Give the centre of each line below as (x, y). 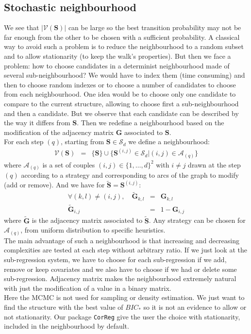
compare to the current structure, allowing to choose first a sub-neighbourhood (121, 103)
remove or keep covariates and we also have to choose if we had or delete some (120, 269)
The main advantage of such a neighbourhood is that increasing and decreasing (122, 240)
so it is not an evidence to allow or (195, 307)
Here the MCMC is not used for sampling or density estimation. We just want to (124, 297)
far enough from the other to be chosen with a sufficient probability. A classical (122, 37)
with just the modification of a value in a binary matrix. (88, 288)
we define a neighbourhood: (169, 142)
